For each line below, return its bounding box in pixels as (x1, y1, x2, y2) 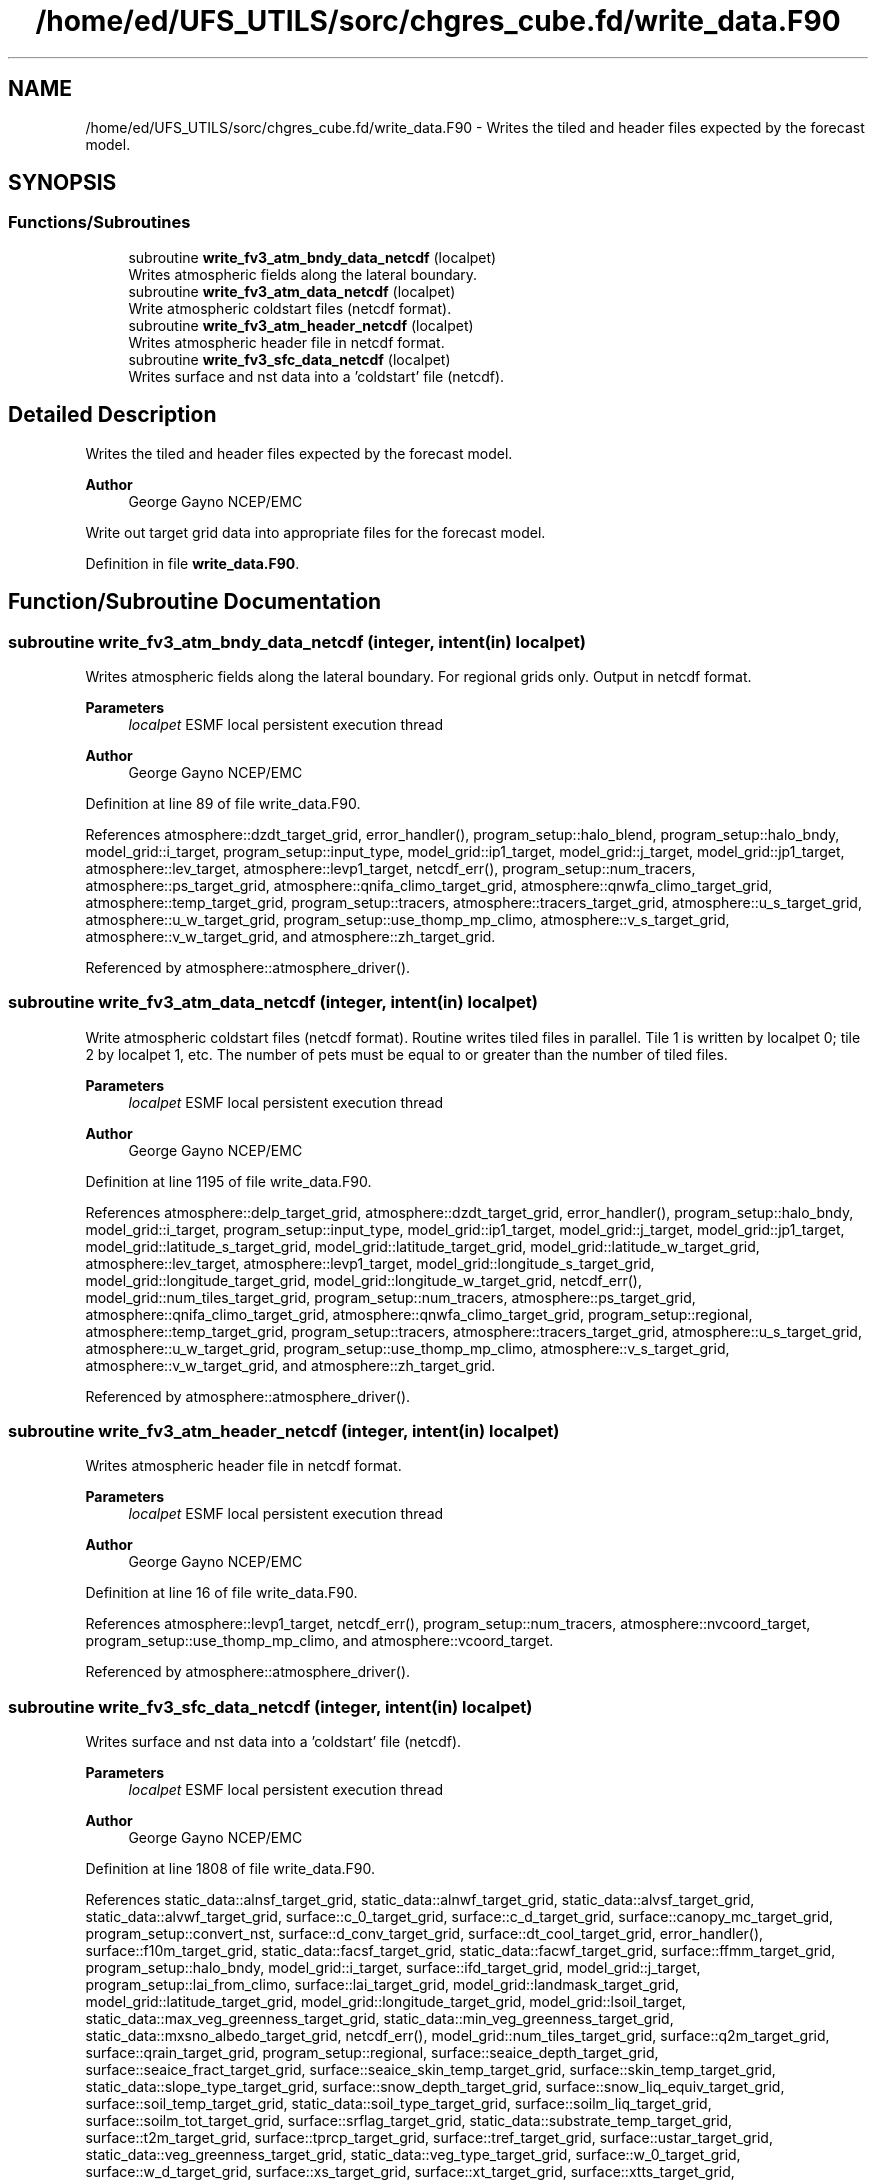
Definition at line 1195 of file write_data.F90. (85, 1172, 372, 1190)
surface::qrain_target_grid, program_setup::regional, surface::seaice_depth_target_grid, (85, 2044, 659, 2062)
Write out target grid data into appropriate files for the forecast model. (85, 523, 546, 541)
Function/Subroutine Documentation (8, 589, 382, 615)
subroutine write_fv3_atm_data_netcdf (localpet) (128, 282, 456, 300)
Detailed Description (8, 402, 217, 428)
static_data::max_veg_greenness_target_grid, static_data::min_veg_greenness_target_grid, (85, 2010, 674, 2028)
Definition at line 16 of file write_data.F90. (85, 1584, 358, 1602)
